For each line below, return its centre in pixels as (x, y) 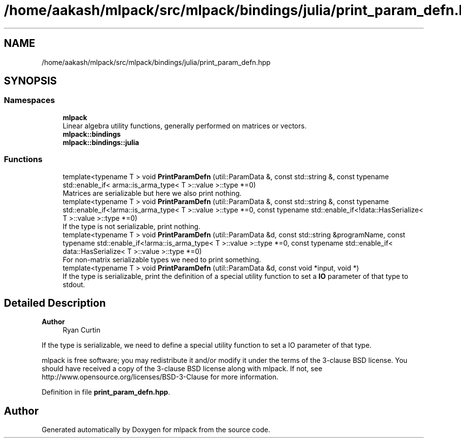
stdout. (74, 284)
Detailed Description (55, 303)
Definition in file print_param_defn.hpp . (106, 392)
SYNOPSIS (31, 81)
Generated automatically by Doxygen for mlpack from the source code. (156, 430)
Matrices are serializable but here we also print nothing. (152, 193)
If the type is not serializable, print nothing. (132, 226)
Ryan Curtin (82, 330)
